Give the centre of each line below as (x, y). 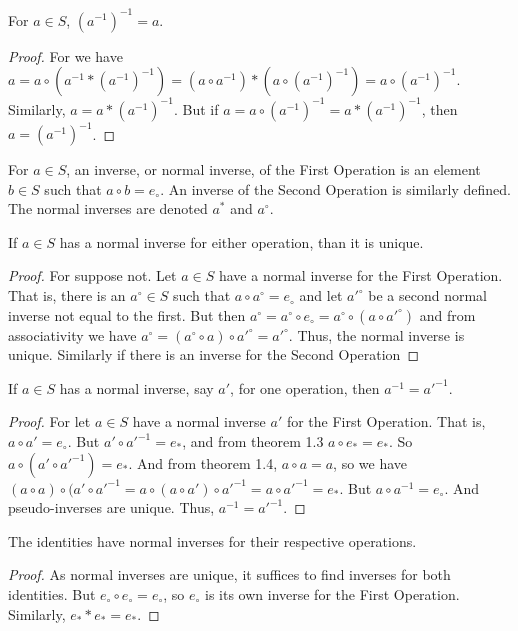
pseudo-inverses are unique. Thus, (111, 507)
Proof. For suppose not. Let (92, 275)
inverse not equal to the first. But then (127, 314)
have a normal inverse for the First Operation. (360, 275)
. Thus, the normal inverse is (376, 334)
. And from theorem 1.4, (203, 462)
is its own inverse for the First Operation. (332, 594)
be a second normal (427, 295)
